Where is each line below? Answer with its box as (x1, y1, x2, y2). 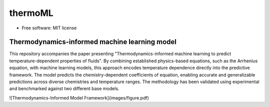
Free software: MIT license (21, 25, 77, 31)
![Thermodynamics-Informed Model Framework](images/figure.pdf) (9, 95, 149, 101)
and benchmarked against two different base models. (9, 86, 119, 92)
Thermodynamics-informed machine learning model (9, 38, 177, 46)
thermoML (9, 7, 53, 18)
